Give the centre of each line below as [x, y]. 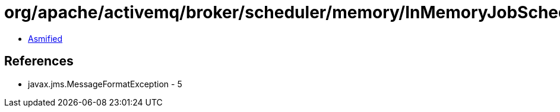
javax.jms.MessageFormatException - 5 [105, 84]
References [39, 61]
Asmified [45, 38]
